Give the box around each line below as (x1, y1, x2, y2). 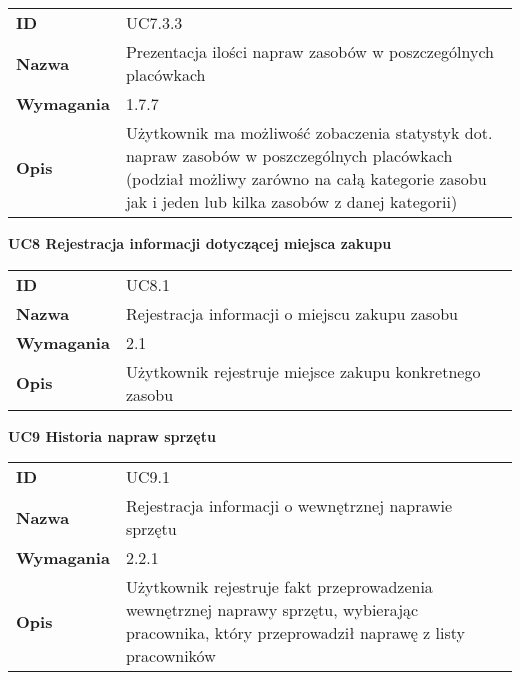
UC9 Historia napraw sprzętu (8, 425, 216, 446)
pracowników (125, 644, 216, 668)
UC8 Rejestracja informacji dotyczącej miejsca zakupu (8, 233, 392, 253)
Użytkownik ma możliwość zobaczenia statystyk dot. (125, 121, 493, 144)
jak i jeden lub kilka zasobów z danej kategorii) (125, 190, 458, 213)
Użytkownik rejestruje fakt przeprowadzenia (125, 575, 433, 599)
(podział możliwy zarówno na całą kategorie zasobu (125, 167, 487, 190)
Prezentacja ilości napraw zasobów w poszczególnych (125, 40, 494, 63)
